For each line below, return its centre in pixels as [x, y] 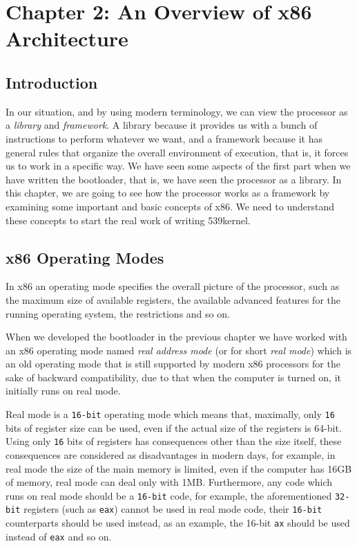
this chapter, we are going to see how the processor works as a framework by [168, 193]
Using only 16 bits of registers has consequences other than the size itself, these [174, 441]
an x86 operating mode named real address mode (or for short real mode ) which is [179, 350]
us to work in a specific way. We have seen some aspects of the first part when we [178, 166]
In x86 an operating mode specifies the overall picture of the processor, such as [173, 286]
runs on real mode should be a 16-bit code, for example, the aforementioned [169, 495]
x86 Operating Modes [85, 257]
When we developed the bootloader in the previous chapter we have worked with [176, 337]
